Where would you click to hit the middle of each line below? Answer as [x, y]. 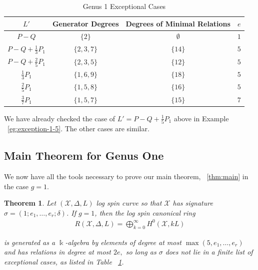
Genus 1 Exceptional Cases [124, 6]
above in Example [201, 118]
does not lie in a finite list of [209, 252]
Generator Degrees [85, 23]
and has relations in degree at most [57, 252]
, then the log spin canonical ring [145, 212]
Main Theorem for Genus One [84, 155]
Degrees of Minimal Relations [178, 23]
